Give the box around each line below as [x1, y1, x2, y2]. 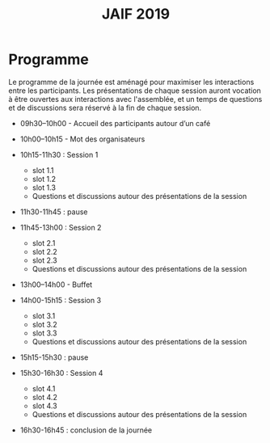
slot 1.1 [32, 165, 54, 175]
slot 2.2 [32, 247, 58, 256]
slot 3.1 [32, 310, 56, 320]
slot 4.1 [32, 383, 56, 393]
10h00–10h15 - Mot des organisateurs [19, 134, 146, 144]
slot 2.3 [32, 255, 58, 265]
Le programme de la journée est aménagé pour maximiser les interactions [8, 77, 255, 86]
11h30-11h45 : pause [19, 207, 88, 217]
